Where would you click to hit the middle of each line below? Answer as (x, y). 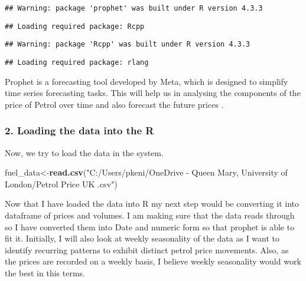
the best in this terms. (45, 272)
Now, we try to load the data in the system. (84, 152)
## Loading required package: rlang (77, 62)
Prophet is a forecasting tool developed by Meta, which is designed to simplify (147, 81)
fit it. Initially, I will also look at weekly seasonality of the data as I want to (142, 238)
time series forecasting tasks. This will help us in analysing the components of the (153, 93)
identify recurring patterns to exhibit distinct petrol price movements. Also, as (147, 249)
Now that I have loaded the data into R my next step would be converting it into (152, 204)
